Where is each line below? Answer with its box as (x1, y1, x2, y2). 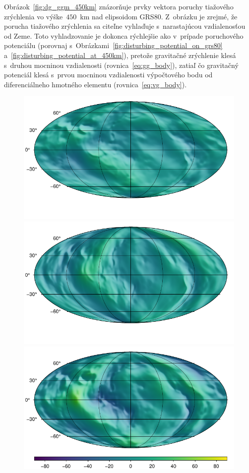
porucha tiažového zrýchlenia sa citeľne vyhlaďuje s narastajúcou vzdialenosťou (4, 21, 246, 31)
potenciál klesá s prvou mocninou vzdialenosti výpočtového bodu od (4, 69, 213, 80)
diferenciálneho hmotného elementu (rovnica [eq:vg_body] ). (4, 79, 187, 89)
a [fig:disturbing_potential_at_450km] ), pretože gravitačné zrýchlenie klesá (4, 50, 236, 60)
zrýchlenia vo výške (4, 11, 63, 21)
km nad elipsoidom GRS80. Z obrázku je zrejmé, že (80, 11, 238, 21)
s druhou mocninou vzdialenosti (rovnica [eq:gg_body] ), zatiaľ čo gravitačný (4, 59, 239, 70)
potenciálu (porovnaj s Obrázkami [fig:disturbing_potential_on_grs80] (4, 40, 223, 51)
